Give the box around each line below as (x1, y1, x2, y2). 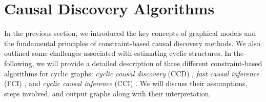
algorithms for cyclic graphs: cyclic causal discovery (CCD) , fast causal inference (4, 68, 259, 78)
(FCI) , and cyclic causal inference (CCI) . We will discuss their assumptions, (4, 78, 248, 89)
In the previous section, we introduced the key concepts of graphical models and (4, 28, 256, 38)
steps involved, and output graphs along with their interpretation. (4, 88, 211, 98)
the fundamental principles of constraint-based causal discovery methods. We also (4, 37, 260, 48)
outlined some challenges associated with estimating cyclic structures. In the (4, 48, 244, 58)
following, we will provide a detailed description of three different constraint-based (4, 57, 262, 68)
